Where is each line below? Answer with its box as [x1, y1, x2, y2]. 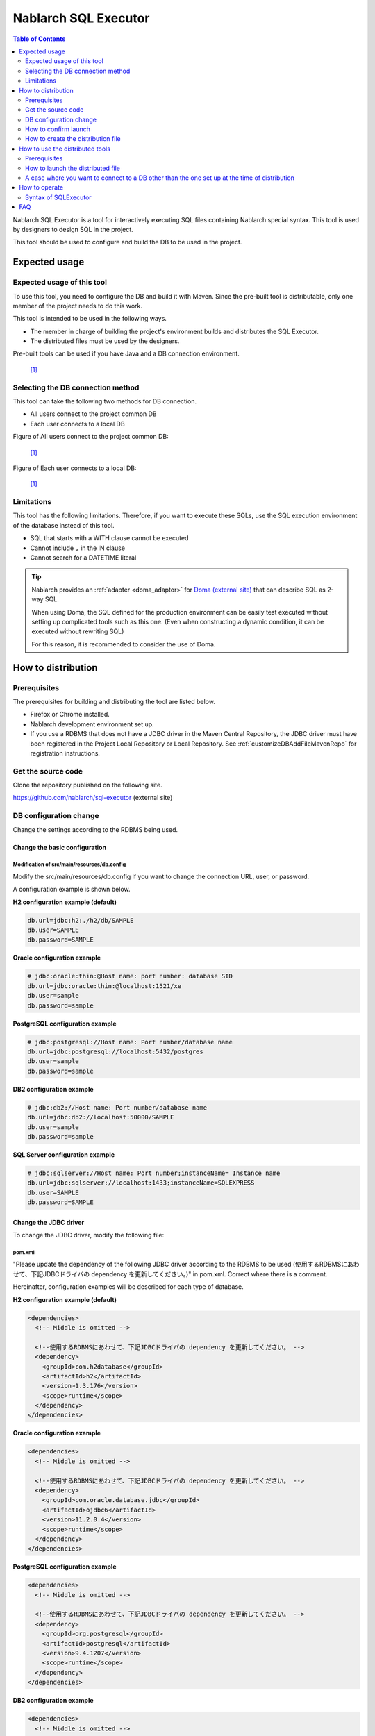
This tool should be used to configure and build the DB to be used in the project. [12, 238, 242, 247]
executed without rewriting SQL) [31, 627, 124, 635]
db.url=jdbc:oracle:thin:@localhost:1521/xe [27, 982, 182, 990]
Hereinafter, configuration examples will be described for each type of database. [12, 1283, 244, 1291]
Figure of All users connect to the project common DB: [12, 433, 169, 441]
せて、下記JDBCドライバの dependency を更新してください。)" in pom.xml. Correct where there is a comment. [12, 1269, 328, 1278]
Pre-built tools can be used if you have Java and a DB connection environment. [12, 349, 240, 358]
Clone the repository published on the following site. [12, 781, 162, 790]
